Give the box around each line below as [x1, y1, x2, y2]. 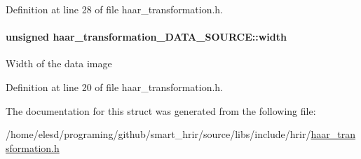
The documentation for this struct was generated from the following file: [6, 103, 316, 118]
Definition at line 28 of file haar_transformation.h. [6, 2, 224, 16]
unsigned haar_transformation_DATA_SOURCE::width [6, 29, 287, 44]
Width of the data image [6, 56, 112, 71]
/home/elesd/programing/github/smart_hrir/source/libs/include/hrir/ [6, 127, 311, 141]
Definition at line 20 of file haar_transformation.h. [6, 79, 224, 94]
